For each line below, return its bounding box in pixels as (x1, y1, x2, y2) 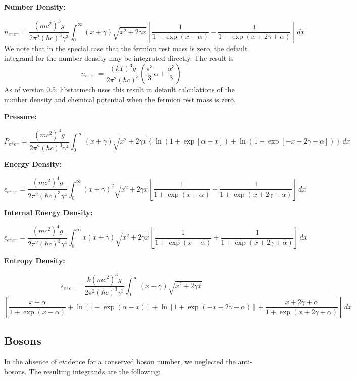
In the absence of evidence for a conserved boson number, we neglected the (4, 356, 236, 367)
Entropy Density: (4, 255, 65, 266)
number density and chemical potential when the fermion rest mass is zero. (4, 94, 236, 105)
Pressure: (4, 111, 37, 121)
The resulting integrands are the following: (29, 366, 161, 376)
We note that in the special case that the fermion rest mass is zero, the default (4, 42, 248, 53)
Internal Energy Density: (4, 207, 93, 217)
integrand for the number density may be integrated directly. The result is (4, 53, 234, 63)
